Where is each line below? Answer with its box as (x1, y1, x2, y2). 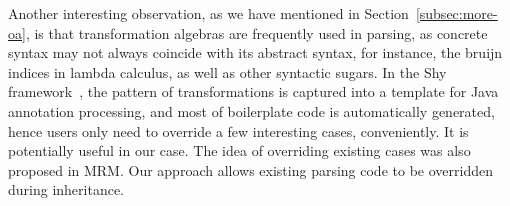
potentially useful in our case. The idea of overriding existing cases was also (8, 140, 471, 161)
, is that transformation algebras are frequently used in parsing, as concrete (25, 22, 488, 43)
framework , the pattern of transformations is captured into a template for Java (8, 81, 499, 102)
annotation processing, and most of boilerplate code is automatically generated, (8, 100, 495, 121)
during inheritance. (8, 179, 125, 200)
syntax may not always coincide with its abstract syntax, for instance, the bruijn (8, 42, 503, 63)
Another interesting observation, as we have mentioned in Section (8, 3, 409, 23)
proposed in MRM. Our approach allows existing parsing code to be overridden (8, 159, 493, 180)
